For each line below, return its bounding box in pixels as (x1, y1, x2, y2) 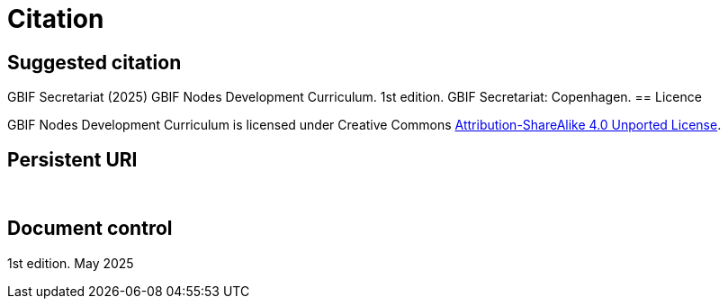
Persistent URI (7, 148, 138, 171)
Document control (7, 217, 173, 240)
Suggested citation (7, 50, 182, 74)
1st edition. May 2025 (7, 255, 134, 271)
